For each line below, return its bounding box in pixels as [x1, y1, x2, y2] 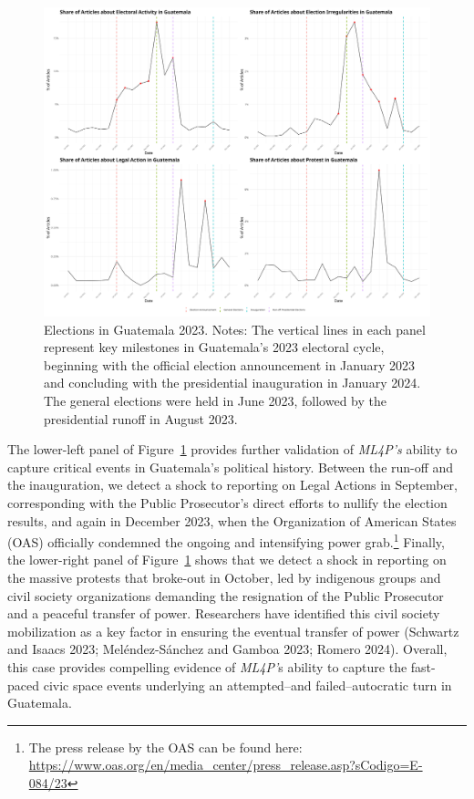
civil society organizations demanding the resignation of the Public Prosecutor [7, 586, 444, 605]
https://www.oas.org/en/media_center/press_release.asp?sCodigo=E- [28, 755, 423, 774]
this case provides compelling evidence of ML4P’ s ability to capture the [7, 658, 407, 677]
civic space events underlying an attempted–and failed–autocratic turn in [43, 675, 452, 694]
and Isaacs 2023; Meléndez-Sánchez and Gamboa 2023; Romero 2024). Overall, [7, 639, 448, 659]
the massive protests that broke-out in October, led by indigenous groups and [7, 568, 441, 587]
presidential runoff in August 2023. [44, 409, 238, 428]
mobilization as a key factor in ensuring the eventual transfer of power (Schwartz [7, 621, 459, 640]
